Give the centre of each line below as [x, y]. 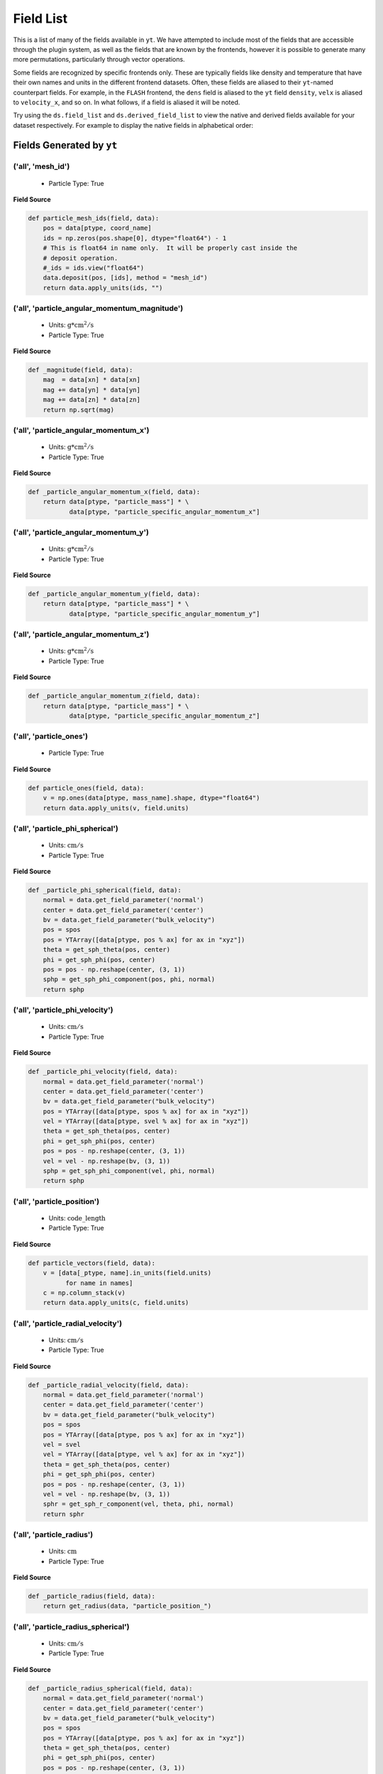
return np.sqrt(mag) [79, 409]
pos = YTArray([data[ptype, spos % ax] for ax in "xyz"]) [146, 1111]
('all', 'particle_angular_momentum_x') [81, 430]
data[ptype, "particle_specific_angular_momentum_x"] [165, 512]
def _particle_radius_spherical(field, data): [110, 1688]
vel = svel [62, 1444]
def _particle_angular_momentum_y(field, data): [114, 594]
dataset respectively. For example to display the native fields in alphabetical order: [133, 125]
